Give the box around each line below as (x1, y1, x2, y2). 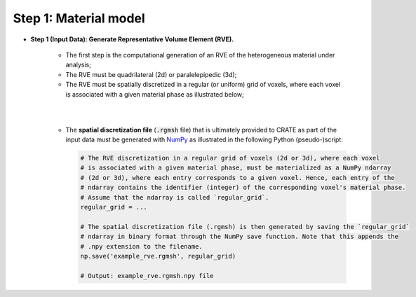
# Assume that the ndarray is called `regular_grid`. (80, 193, 269, 201)
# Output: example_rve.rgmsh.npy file (80, 272, 214, 279)
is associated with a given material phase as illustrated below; (65, 90, 245, 98)
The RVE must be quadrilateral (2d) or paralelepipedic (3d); (65, 70, 237, 78)
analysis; (65, 60, 91, 69)
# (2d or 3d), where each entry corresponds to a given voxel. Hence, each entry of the (80, 174, 396, 181)
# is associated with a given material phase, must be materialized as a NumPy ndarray (80, 164, 391, 172)
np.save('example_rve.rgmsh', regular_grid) (80, 252, 236, 260)
